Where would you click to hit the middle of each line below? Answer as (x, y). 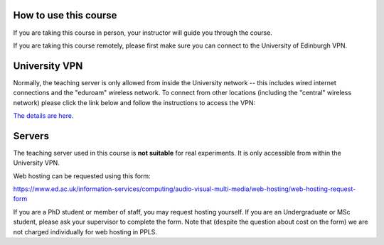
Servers (31, 136)
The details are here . (43, 115)
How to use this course (65, 15)
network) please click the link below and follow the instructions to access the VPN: (134, 102)
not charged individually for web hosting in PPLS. (85, 232)
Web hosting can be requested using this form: (82, 176)
